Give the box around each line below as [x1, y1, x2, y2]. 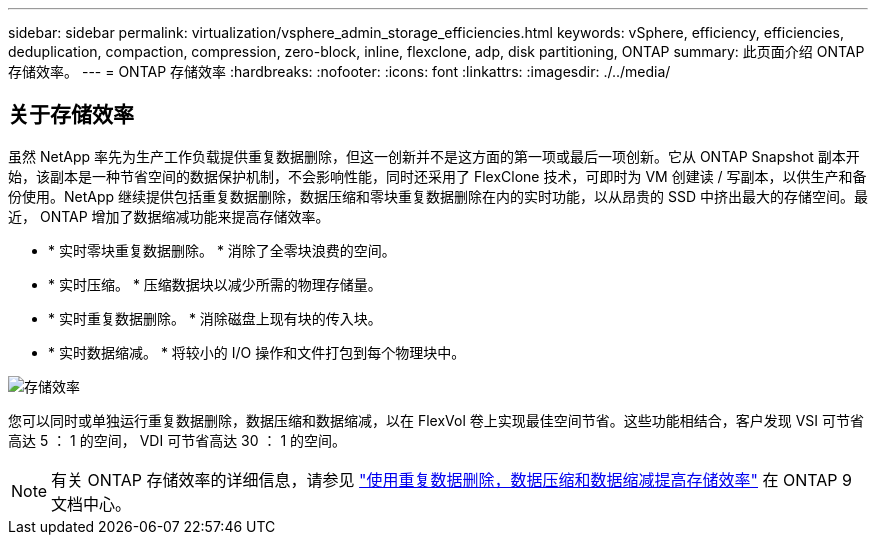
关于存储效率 [8, 102, 134, 128]
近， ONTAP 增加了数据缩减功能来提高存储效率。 [8, 207, 330, 225]
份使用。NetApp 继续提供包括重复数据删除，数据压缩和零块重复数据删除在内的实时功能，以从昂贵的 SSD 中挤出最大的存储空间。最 [8, 187, 868, 205]
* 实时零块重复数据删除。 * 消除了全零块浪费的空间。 [48, 241, 396, 259]
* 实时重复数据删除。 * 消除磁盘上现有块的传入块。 [48, 309, 382, 327]
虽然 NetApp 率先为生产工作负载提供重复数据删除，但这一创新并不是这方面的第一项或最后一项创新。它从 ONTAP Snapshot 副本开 [8, 147, 860, 165]
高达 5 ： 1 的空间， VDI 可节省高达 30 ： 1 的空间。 [8, 431, 347, 449]
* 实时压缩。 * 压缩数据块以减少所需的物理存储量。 [48, 275, 382, 293]
